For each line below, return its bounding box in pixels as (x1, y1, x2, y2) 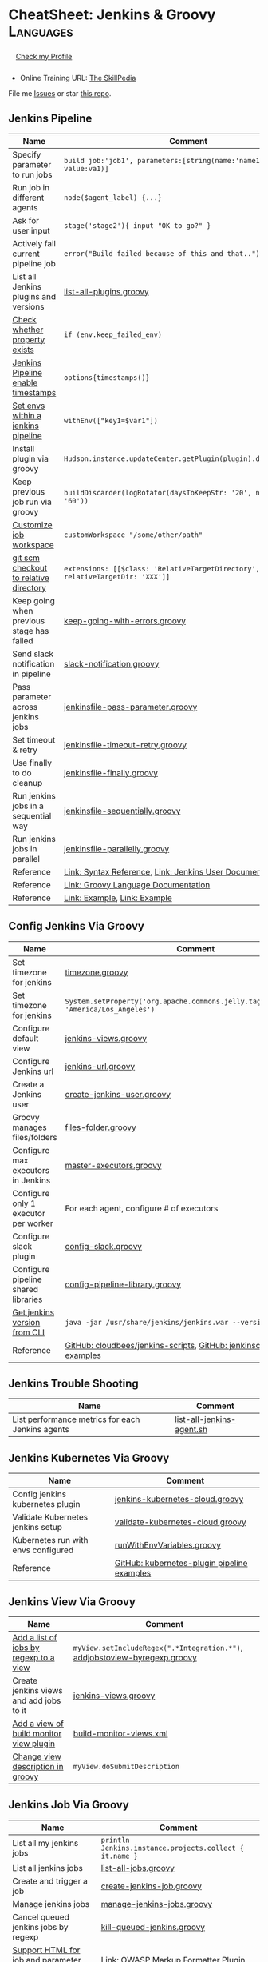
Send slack (12, 648, 54, 659)
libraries (12, 1294, 43, 1305)
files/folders (12, 1131, 57, 1143)
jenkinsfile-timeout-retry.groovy (63, 739, 187, 750)
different (12, 192, 45, 203)
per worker (12, 1218, 53, 1229)
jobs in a (12, 800, 44, 811)
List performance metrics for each (12, 1414, 140, 1425)
